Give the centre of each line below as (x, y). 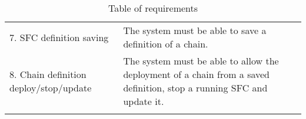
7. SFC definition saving (59, 37)
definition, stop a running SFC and (195, 88)
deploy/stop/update (51, 88)
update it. (144, 101)
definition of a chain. (166, 44)
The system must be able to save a (195, 30)
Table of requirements (153, 8)
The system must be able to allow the (201, 61)
